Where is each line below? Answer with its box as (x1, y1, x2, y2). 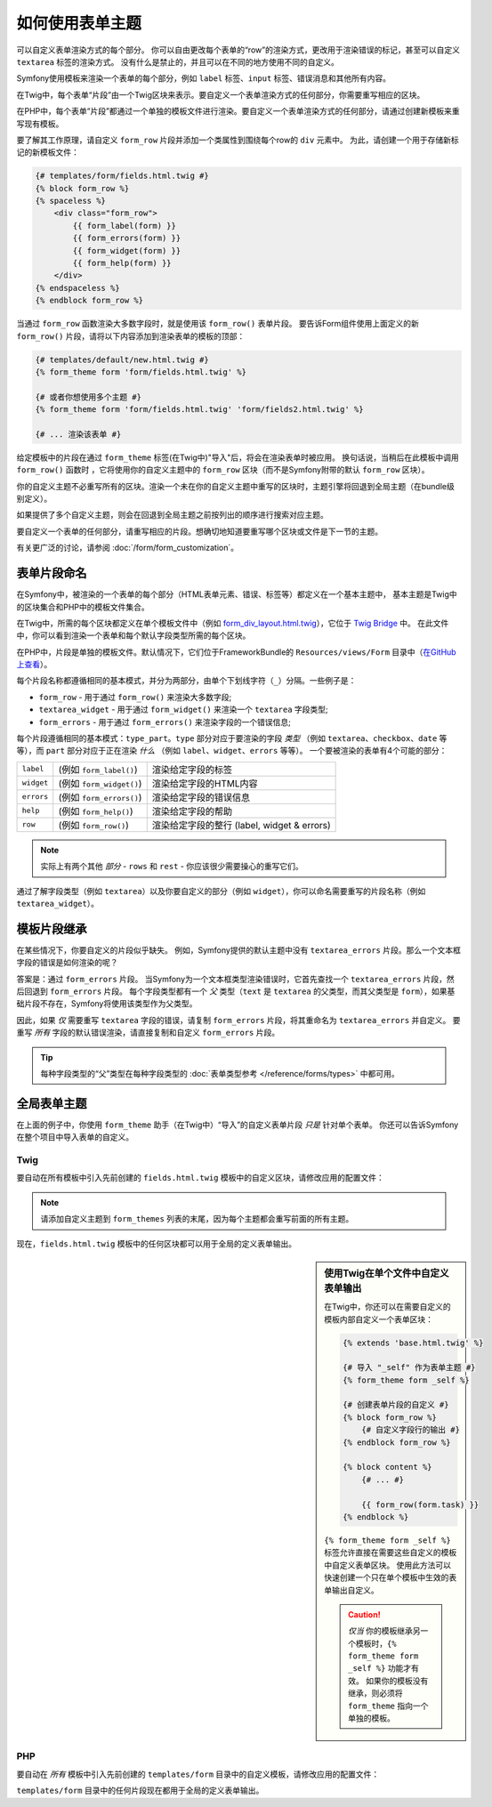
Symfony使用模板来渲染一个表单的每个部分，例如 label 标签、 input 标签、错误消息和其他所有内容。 (16, 73, 391, 84)
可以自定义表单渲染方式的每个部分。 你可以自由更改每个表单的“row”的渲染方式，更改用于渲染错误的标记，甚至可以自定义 (16, 44, 460, 55)
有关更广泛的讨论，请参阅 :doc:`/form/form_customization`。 (16, 543, 239, 553)
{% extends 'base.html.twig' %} (343, 1337, 484, 1348)
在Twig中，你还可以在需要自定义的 (324, 1302, 451, 1312)
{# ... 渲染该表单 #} (35, 429, 122, 440)
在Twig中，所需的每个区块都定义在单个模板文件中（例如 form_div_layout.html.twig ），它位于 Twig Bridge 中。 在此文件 (16, 617, 449, 628)
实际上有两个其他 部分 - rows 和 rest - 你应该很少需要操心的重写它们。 (40, 861, 303, 872)
